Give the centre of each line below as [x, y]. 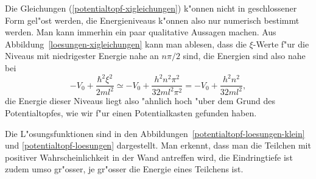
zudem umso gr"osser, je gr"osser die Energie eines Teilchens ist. [124, 169]
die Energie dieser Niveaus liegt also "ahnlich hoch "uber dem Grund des [140, 101]
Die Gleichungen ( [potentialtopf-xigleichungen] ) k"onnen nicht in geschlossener [151, 8]
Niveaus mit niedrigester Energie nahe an [82, 56]
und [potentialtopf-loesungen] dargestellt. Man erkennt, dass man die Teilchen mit [158, 145]
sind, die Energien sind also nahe [244, 56]
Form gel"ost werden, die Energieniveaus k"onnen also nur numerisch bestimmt [152, 20]
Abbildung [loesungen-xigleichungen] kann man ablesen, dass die [126, 44]
